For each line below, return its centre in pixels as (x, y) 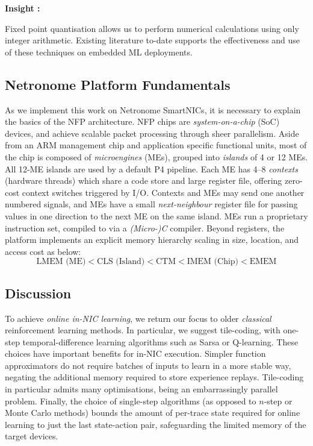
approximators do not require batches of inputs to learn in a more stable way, (148, 365)
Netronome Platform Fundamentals (118, 84)
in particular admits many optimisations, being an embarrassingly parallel (141, 389)
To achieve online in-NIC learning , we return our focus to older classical (138, 318)
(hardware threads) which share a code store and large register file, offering (144, 181)
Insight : (23, 8)
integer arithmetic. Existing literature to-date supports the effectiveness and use (153, 40)
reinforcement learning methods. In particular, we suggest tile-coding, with (143, 330)
